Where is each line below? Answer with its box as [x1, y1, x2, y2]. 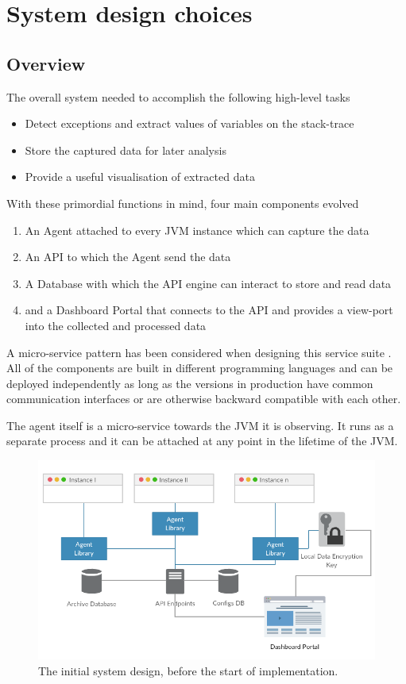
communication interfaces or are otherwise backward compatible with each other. [6, 390, 401, 407]
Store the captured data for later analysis [25, 141, 226, 158]
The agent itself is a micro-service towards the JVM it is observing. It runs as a [6, 417, 394, 433]
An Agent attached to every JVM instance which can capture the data [25, 221, 369, 238]
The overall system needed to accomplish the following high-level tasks [6, 88, 350, 105]
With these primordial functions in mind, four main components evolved [6, 194, 359, 211]
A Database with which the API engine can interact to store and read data [25, 275, 392, 291]
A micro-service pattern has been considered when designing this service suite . [6, 344, 392, 360]
